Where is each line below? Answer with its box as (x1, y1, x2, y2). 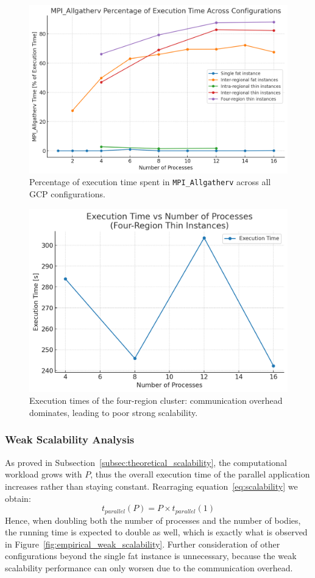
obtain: (5, 492, 31, 504)
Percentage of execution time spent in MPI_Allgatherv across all (29, 175, 271, 188)
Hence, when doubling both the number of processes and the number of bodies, (5, 513, 301, 526)
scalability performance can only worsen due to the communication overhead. (5, 561, 293, 574)
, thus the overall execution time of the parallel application (90, 468, 310, 481)
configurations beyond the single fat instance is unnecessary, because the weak (5, 549, 297, 562)
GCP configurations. (29, 188, 105, 200)
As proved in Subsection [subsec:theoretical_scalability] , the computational (5, 456, 287, 468)
